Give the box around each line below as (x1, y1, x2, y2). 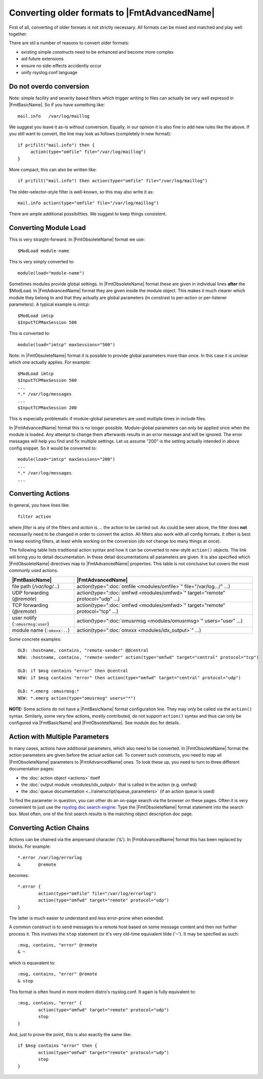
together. (9, 31, 28, 37)
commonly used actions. (9, 568, 58, 573)
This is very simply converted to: (9, 259, 75, 265)
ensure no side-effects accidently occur (21, 62, 102, 68)
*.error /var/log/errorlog (18, 855, 82, 861)
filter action (18, 513, 51, 519)
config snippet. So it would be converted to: (9, 445, 97, 451)
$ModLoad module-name (18, 248, 69, 254)
